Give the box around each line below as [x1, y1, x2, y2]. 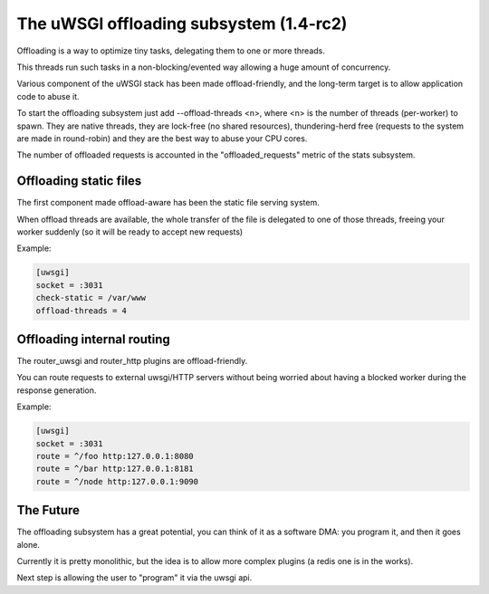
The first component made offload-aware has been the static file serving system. [16, 197, 321, 208]
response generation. [16, 385, 97, 396]
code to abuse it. [16, 91, 81, 101]
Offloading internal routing [16, 331, 171, 347]
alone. [16, 539, 41, 550]
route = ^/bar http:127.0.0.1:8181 [35, 464, 194, 474]
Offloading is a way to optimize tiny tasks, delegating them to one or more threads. [16, 45, 325, 56]
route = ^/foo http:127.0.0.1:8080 [35, 451, 194, 461]
